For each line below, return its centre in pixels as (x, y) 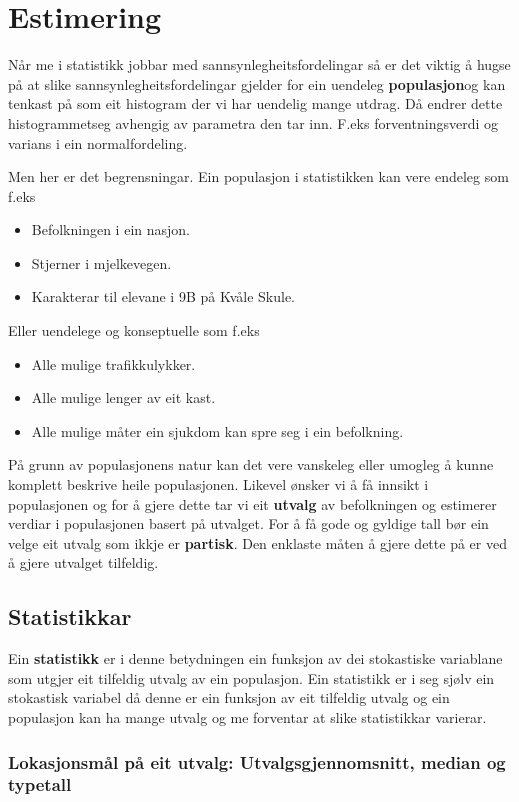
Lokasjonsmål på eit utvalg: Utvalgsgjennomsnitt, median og (257, 761)
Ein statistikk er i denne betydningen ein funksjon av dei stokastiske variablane (255, 658)
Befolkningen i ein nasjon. (110, 229)
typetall (40, 784)
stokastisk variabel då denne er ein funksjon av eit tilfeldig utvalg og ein (229, 697)
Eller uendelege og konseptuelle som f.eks (134, 330)
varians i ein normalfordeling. (98, 142)
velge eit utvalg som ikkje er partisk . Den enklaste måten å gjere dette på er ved (257, 542)
